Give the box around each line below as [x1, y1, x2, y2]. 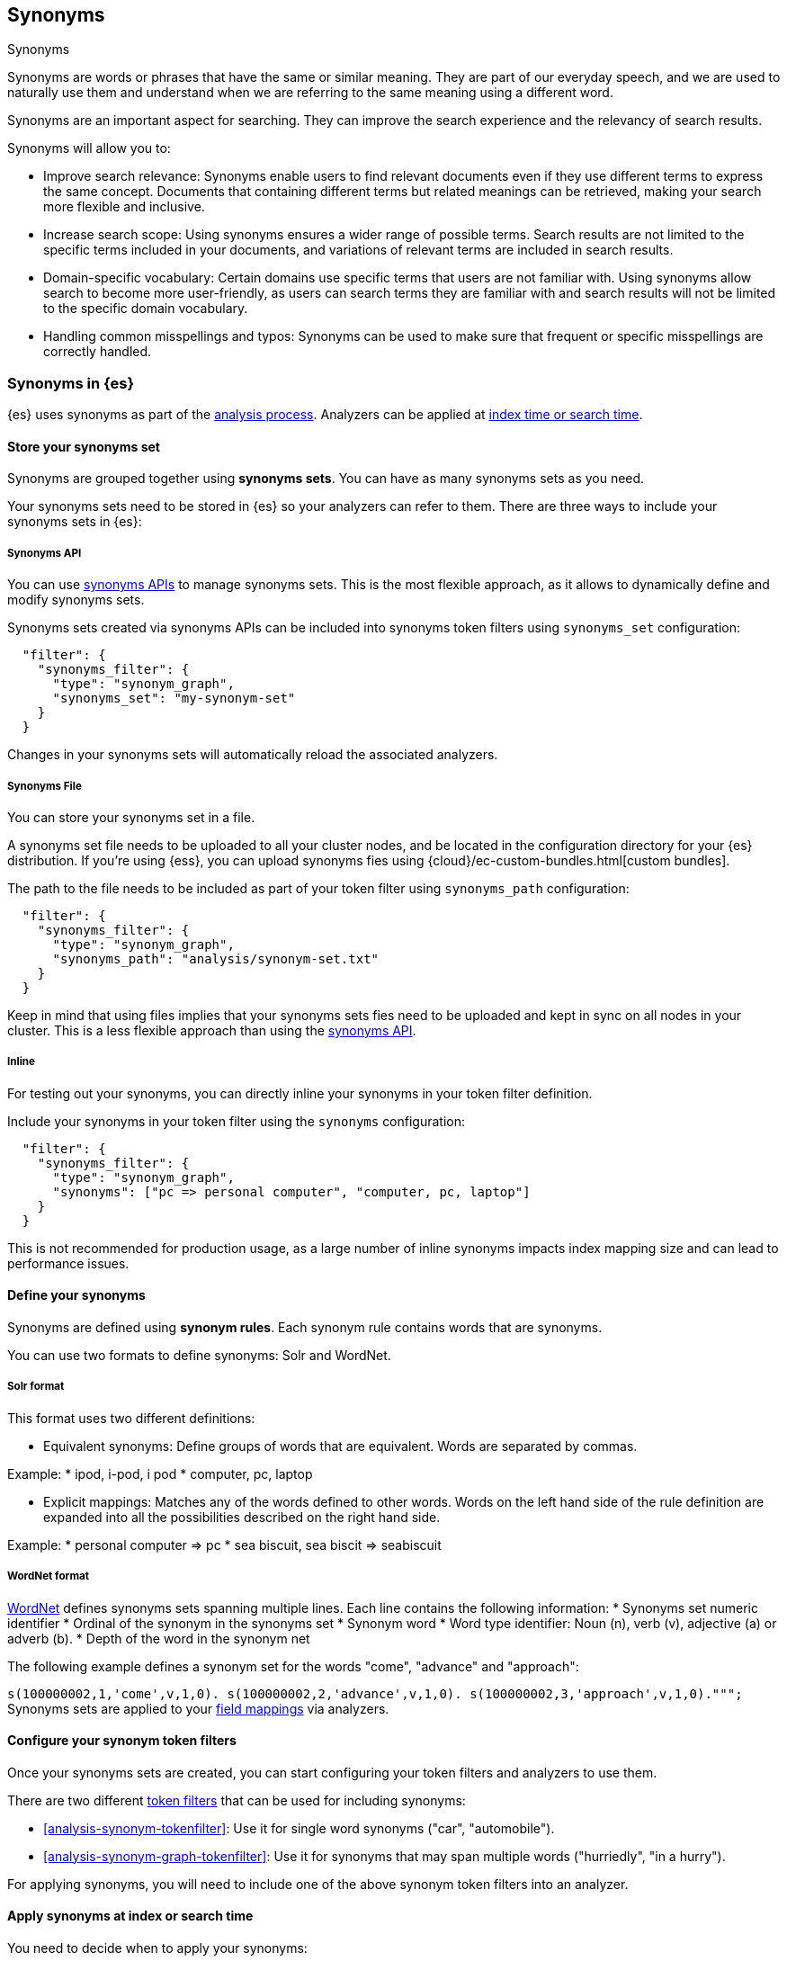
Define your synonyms [7, 1287, 146, 1303]
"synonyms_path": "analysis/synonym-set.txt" [52, 951, 380, 966]
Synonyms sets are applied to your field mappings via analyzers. [7, 1700, 389, 1716]
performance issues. [7, 1255, 130, 1271]
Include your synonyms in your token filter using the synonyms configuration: [7, 1113, 466, 1129]
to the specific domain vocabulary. [43, 300, 248, 317]
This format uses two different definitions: [7, 1410, 255, 1426]
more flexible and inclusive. [43, 199, 205, 215]
